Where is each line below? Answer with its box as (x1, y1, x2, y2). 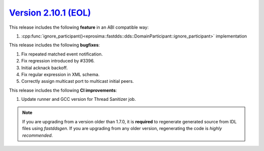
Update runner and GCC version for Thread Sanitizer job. (21, 96, 136, 102)
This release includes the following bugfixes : (9, 42, 100, 48)
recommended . (22, 132, 53, 138)
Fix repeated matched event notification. (21, 51, 103, 57)
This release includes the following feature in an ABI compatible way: (9, 24, 149, 30)
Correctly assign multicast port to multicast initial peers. (21, 78, 134, 84)
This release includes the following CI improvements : (9, 87, 117, 93)
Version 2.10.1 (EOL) (9, 7, 91, 18)
